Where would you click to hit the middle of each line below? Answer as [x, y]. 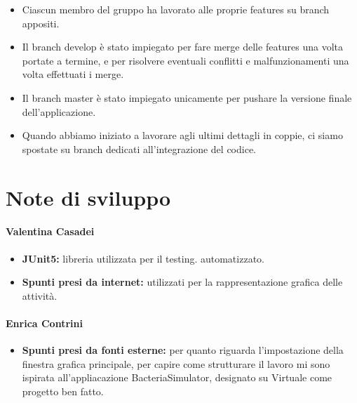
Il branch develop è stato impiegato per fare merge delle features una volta [183, 47]
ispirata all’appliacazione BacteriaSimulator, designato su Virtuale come [177, 377]
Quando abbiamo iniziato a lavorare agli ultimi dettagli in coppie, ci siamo [182, 135]
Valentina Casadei [50, 231]
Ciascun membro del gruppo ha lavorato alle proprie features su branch [176, 9]
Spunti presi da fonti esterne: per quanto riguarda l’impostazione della [183, 350]
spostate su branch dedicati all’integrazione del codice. [139, 148]
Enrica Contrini [44, 323]
